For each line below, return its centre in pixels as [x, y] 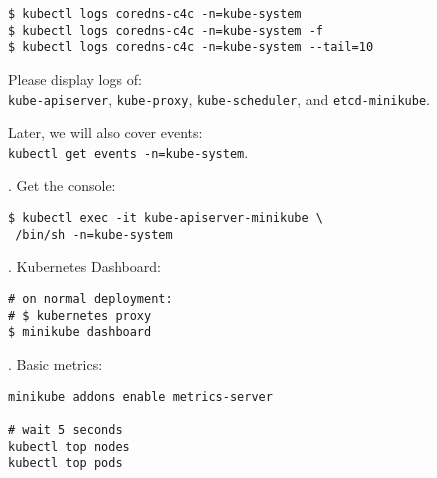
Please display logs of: [75, 78]
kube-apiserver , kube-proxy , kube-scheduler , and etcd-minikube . [219, 98]
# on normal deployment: [90, 298]
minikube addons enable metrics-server [140, 396]
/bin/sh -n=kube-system [94, 234]
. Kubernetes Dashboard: [84, 266]
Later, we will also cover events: [105, 132]
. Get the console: [62, 185]
